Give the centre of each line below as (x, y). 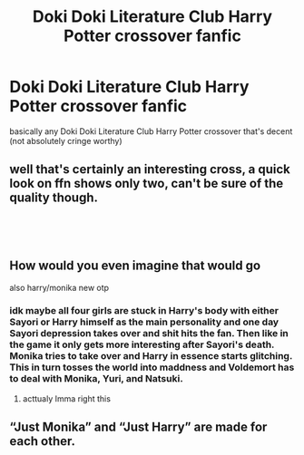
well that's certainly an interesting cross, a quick (150, 169)
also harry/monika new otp (59, 287)
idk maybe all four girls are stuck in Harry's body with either (144, 311)
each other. (42, 441)
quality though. (54, 198)
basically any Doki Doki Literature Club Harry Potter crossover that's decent (151, 131)
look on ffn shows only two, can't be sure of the (147, 184)
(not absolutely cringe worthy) (66, 140)
